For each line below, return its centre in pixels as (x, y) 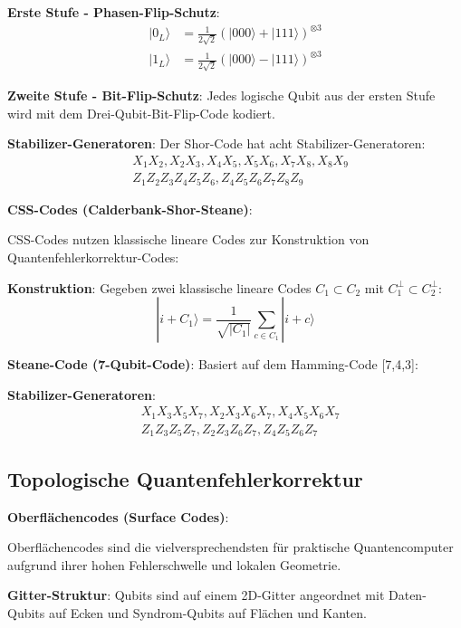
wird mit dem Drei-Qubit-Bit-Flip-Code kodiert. (141, 113)
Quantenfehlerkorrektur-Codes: (93, 257)
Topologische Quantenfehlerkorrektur (185, 478)
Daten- (408, 595)
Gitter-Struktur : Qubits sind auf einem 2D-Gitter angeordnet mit (196, 595)
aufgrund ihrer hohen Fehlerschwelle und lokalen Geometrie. (174, 564)
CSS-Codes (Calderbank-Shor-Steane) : (130, 209)
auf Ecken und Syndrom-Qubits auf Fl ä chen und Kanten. (207, 612)
